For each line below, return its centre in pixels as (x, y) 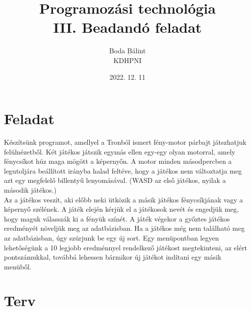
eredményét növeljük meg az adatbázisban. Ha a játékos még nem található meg (124, 228)
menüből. (18, 266)
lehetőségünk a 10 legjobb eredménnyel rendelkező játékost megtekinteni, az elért (126, 247)
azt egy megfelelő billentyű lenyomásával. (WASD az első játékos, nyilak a (115, 180)
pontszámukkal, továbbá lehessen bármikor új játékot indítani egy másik (113, 257)
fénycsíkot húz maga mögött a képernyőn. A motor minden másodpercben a (118, 161)
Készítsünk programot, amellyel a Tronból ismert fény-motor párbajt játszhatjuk (125, 142)
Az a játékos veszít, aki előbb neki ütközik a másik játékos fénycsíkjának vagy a (124, 199)
